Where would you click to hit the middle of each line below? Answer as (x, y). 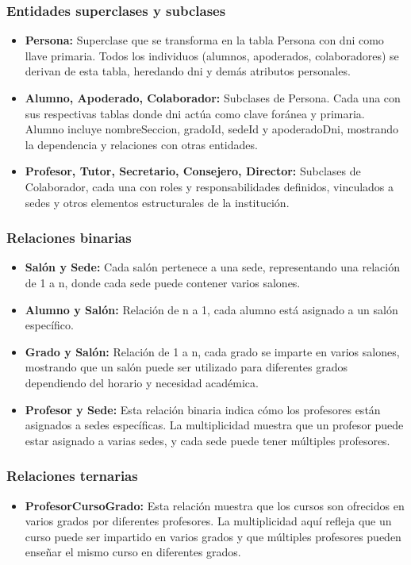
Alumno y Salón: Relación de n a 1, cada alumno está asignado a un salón (211, 309)
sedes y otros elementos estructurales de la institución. (157, 202)
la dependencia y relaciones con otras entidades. (141, 144)
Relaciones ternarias (72, 476)
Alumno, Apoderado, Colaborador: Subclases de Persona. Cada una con (213, 98)
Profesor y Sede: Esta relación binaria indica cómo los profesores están (203, 409)
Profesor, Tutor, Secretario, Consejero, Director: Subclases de (193, 171)
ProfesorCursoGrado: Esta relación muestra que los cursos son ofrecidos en (215, 505)
